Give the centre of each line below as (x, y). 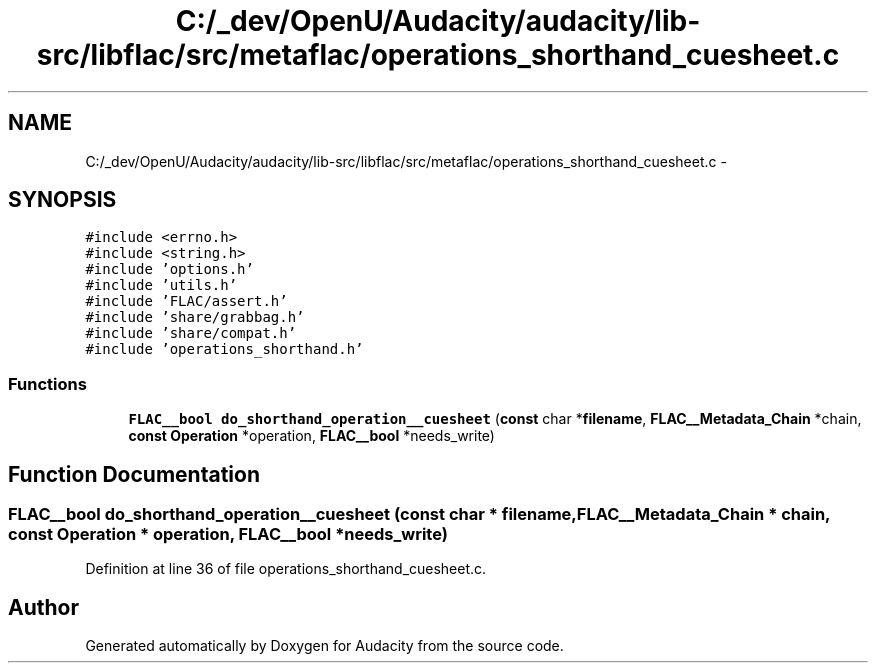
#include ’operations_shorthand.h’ (224, 349)
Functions (47, 383)
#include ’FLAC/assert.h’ (186, 301)
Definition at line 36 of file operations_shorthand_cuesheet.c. (286, 569)
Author (43, 607)
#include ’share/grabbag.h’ (195, 317)
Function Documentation (134, 474)
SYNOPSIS (62, 200)
